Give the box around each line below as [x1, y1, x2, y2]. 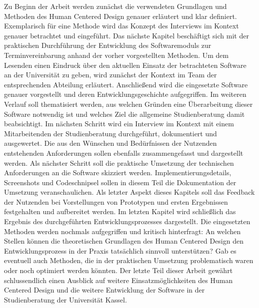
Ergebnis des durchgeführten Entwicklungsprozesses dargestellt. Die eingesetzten [4, 216, 250, 227]
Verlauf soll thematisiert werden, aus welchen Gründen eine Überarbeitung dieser [4, 98, 253, 109]
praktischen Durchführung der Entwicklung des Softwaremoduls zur [4, 40, 211, 50]
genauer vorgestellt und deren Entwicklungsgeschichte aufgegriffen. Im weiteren [4, 89, 246, 99]
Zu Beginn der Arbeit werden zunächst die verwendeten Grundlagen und [4, 1, 227, 11]
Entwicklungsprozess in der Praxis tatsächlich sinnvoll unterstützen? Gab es [4, 245, 236, 256]
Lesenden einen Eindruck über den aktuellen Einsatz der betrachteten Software [4, 59, 246, 70]
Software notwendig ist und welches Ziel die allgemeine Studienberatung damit [4, 108, 245, 119]
